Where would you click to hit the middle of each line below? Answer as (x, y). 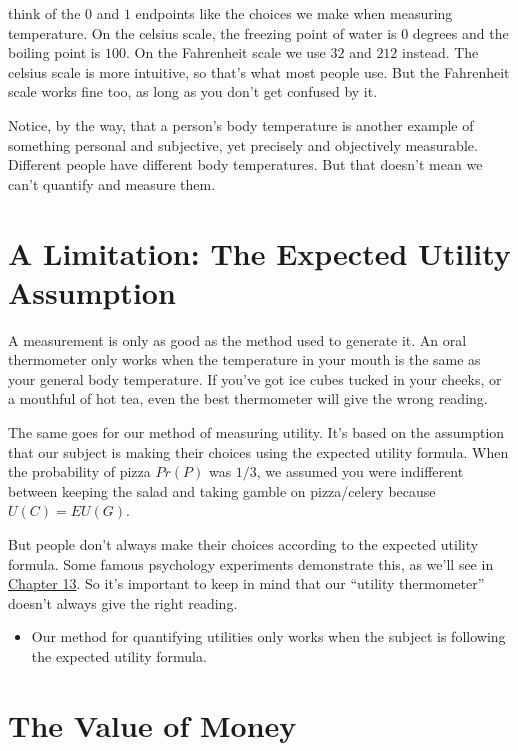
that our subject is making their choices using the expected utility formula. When (258, 451)
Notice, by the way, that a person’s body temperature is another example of (241, 124)
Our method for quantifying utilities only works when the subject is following (268, 636)
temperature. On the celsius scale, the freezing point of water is (202, 32)
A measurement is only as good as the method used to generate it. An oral (237, 339)
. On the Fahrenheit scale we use (225, 52)
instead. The (440, 52)
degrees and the (460, 32)
